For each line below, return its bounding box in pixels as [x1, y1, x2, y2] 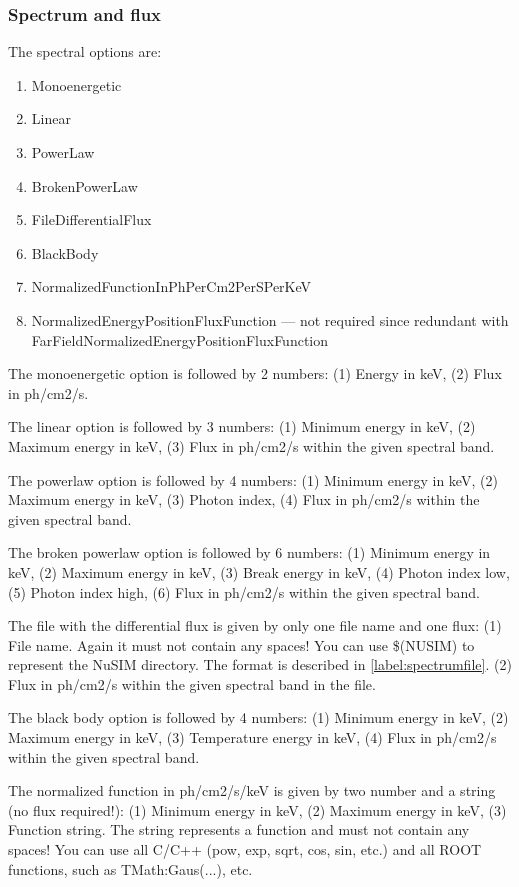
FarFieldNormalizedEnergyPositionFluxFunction [31, 329, 329, 350]
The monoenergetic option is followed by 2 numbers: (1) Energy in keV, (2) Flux [8, 363, 502, 384]
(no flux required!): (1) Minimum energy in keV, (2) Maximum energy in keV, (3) [8, 799, 507, 820]
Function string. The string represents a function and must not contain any [8, 819, 470, 840]
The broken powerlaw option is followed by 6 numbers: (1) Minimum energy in [8, 542, 491, 563]
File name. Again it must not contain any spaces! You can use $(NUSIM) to [8, 634, 475, 655]
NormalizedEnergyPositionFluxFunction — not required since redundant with [31, 309, 509, 330]
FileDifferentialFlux [31, 209, 152, 230]
